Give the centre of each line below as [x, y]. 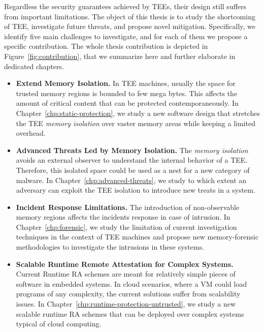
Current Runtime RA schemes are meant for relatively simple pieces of [126, 274]
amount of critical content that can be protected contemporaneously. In [127, 103]
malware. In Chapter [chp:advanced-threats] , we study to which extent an [131, 180]
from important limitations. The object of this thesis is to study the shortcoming [130, 16]
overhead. [31, 133]
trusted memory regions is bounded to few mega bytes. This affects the [127, 93]
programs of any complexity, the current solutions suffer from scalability [128, 294]
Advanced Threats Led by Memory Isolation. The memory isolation [132, 150]
